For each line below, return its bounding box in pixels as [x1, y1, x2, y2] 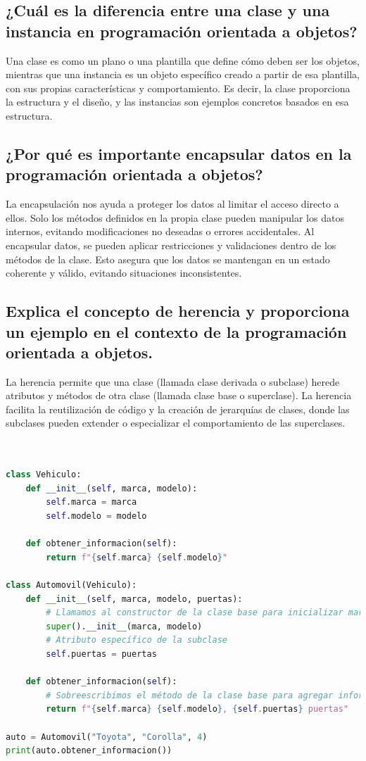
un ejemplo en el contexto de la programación [6, 320, 347, 342]
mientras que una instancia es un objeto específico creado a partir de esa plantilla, [6, 67, 360, 82]
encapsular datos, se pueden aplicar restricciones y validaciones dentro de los [6, 237, 336, 252]
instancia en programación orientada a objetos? [6, 20, 358, 42]
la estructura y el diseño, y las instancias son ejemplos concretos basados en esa [6, 94, 349, 109]
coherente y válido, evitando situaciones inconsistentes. [6, 265, 242, 280]
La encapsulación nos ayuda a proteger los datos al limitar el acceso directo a [6, 196, 339, 211]
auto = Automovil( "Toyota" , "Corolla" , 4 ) [6, 731, 208, 742]
